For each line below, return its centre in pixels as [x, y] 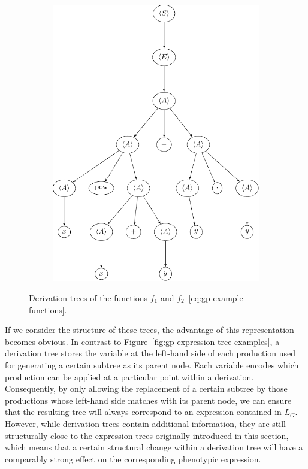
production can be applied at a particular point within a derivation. [129, 376]
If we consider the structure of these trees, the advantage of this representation [150, 330]
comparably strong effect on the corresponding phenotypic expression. [133, 459]
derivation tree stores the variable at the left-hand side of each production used [150, 353]
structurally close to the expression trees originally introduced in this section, [147, 435]
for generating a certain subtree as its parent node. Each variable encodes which [152, 364]
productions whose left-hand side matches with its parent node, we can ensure [148, 400]
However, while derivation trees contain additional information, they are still [145, 423]
